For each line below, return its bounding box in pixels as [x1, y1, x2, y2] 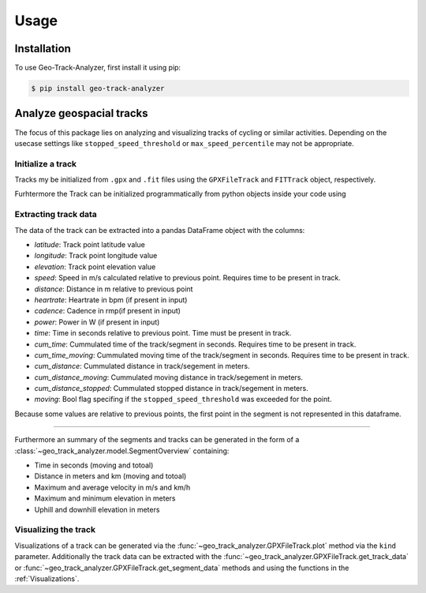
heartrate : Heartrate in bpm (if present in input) [34, 295, 188, 304]
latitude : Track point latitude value [34, 240, 145, 249]
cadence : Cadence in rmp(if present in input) [34, 306, 181, 316]
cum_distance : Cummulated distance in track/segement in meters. [34, 362, 250, 371]
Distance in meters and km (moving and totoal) [34, 471, 187, 481]
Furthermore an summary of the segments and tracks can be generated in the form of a [14, 435, 300, 445]
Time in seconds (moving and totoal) [34, 460, 154, 470]
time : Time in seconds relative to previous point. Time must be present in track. [34, 328, 292, 338]
